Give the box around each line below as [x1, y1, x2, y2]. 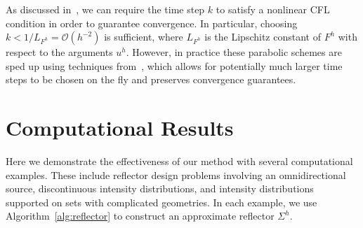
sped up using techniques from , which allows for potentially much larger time [6, 58, 343, 73]
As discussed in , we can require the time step [6, 2, 205, 16]
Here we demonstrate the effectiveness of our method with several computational [6, 154, 353, 169]
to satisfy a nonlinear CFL [216, 2, 330, 16]
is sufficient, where [104, 29, 183, 44]
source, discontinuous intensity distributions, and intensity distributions [6, 181, 314, 196]
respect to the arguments [6, 45, 113, 59]
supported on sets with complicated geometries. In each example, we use [6, 194, 317, 209]
